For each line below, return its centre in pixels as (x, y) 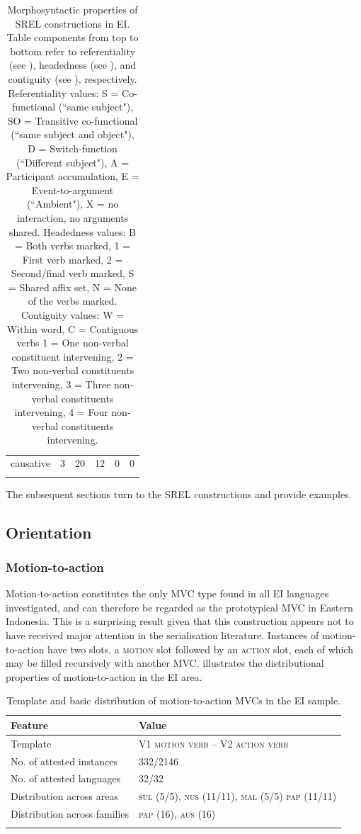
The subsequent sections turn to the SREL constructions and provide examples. (179, 494)
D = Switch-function (73, 148)
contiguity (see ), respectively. (73, 78)
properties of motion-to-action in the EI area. (104, 676)
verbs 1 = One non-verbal (73, 343)
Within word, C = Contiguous (73, 328)
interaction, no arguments (73, 217)
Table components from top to (73, 37)
